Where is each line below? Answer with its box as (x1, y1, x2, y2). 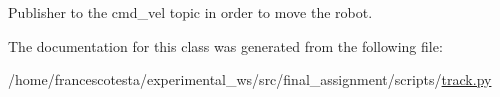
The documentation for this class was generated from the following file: (8, 35, 443, 56)
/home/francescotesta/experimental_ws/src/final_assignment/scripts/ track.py (8, 69, 492, 90)
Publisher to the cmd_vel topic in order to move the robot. (8, 2, 373, 22)
